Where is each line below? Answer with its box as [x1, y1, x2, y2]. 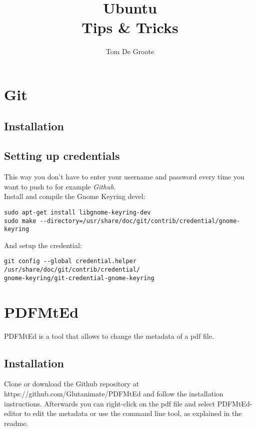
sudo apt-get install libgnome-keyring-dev [4, 208, 151, 216]
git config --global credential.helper [4, 258, 136, 265]
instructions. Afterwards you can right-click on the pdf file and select [4, 398, 215, 408]
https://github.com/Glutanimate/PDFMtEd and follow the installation [4, 388, 223, 398]
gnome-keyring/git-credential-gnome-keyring [4, 274, 154, 282]
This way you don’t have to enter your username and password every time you [4, 171, 244, 182]
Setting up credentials [4, 148, 120, 163]
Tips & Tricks [81, 17, 178, 38]
